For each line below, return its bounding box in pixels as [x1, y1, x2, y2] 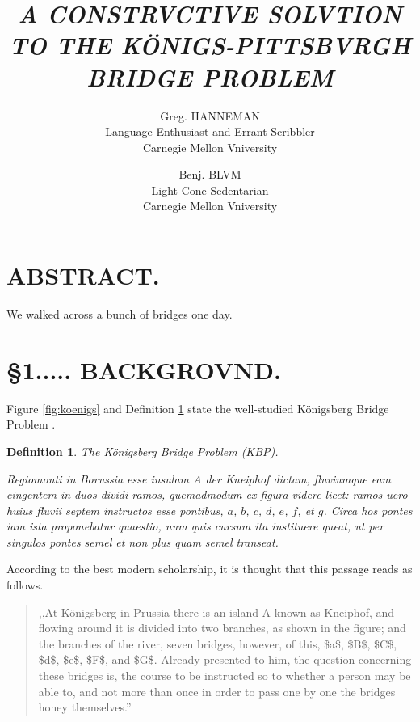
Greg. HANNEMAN [160, 107, 260, 124]
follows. [6, 576, 44, 593]
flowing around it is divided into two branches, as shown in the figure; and [38, 619, 406, 636]
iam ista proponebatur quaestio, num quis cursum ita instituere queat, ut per [6, 517, 384, 534]
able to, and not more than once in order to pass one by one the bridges [38, 682, 396, 699]
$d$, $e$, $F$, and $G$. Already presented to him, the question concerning [38, 651, 412, 668]
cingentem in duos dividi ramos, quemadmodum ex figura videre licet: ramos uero [6, 486, 408, 503]
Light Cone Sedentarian [151, 181, 269, 198]
